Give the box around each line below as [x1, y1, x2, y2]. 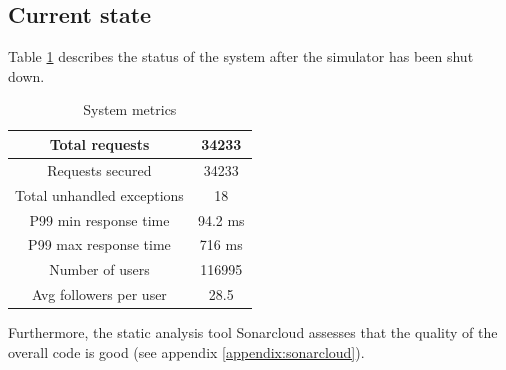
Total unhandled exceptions [15, 184, 184, 205]
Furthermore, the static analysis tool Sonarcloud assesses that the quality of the [8, 322, 498, 343]
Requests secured [47, 159, 152, 180]
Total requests [49, 133, 150, 154]
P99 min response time [29, 209, 170, 230]
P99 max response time [28, 234, 171, 255]
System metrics [83, 99, 177, 120]
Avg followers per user [32, 284, 167, 305]
